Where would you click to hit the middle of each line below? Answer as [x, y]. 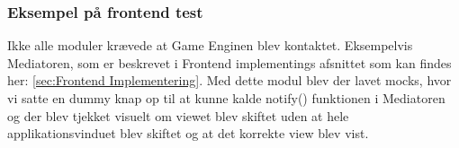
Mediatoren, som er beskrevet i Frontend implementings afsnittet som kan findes [229, 62]
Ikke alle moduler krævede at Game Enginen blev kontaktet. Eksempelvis [210, 45]
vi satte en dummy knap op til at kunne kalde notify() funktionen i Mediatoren [226, 98]
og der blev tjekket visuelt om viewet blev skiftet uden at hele [178, 115]
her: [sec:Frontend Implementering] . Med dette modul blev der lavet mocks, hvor [229, 80]
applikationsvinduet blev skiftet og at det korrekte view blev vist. [188, 133]
